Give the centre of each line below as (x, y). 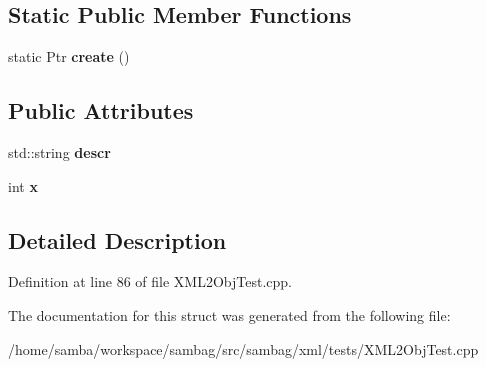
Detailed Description (117, 239)
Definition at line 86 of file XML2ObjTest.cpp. (150, 281)
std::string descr (59, 152)
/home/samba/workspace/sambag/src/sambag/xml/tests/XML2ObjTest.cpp (243, 348)
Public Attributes (101, 110)
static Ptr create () (69, 56)
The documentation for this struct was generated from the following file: (229, 314)
